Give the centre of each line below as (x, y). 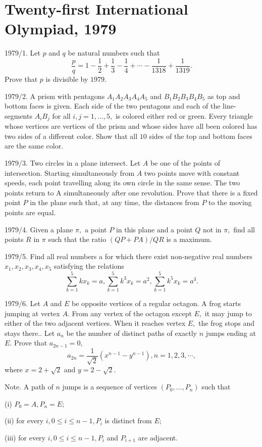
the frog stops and (226, 323)
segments (18, 115)
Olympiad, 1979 (61, 29)
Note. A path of (29, 387)
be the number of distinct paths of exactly (132, 333)
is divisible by (67, 79)
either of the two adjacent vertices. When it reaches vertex (95, 323)
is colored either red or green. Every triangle (184, 115)
